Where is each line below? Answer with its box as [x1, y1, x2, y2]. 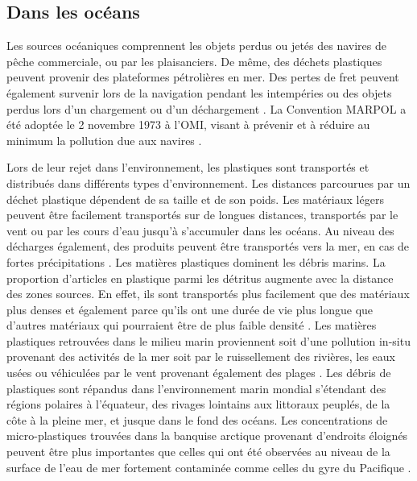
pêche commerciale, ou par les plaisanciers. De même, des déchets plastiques [6, 52, 382, 69]
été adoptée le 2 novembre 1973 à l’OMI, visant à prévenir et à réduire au [6, 116, 370, 133]
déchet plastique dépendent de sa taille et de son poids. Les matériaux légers [6, 190, 384, 207]
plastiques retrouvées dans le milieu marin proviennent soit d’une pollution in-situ [6, 332, 411, 349]
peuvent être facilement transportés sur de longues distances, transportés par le [6, 206, 398, 223]
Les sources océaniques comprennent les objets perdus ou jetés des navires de [6, 37, 386, 54]
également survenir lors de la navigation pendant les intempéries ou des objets [6, 84, 392, 101]
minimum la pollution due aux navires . [6, 131, 202, 148]
